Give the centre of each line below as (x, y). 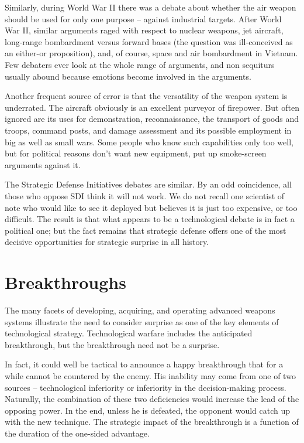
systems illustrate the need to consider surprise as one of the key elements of (142, 321)
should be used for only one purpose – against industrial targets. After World (143, 18)
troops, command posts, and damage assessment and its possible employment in (148, 130)
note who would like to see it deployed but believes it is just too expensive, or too (151, 207)
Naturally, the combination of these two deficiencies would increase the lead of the (152, 399)
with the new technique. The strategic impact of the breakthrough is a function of (152, 422)
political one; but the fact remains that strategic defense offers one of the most (146, 230)
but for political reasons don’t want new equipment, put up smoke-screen (136, 153)
